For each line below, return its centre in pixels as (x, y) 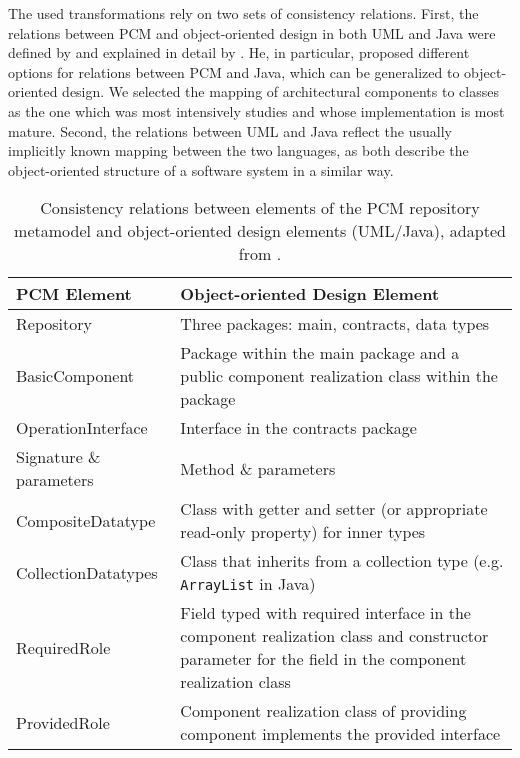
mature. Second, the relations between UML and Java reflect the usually (230, 130)
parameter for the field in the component (323, 659)
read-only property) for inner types (303, 532)
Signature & (58, 457)
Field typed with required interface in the (325, 613)
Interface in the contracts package (298, 428)
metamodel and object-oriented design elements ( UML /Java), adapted (260, 231)
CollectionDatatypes (87, 572)
